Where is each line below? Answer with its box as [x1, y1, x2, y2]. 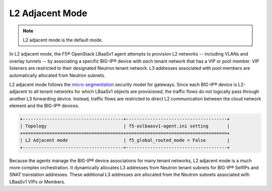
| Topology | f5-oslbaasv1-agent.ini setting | [20, 123, 230, 129]
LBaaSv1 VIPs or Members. [9, 178, 65, 184]
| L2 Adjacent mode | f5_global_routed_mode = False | [20, 137, 230, 144]
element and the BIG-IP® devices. [9, 103, 80, 109]
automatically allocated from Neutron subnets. [9, 72, 106, 78]
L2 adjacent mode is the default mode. [23, 37, 103, 43]
